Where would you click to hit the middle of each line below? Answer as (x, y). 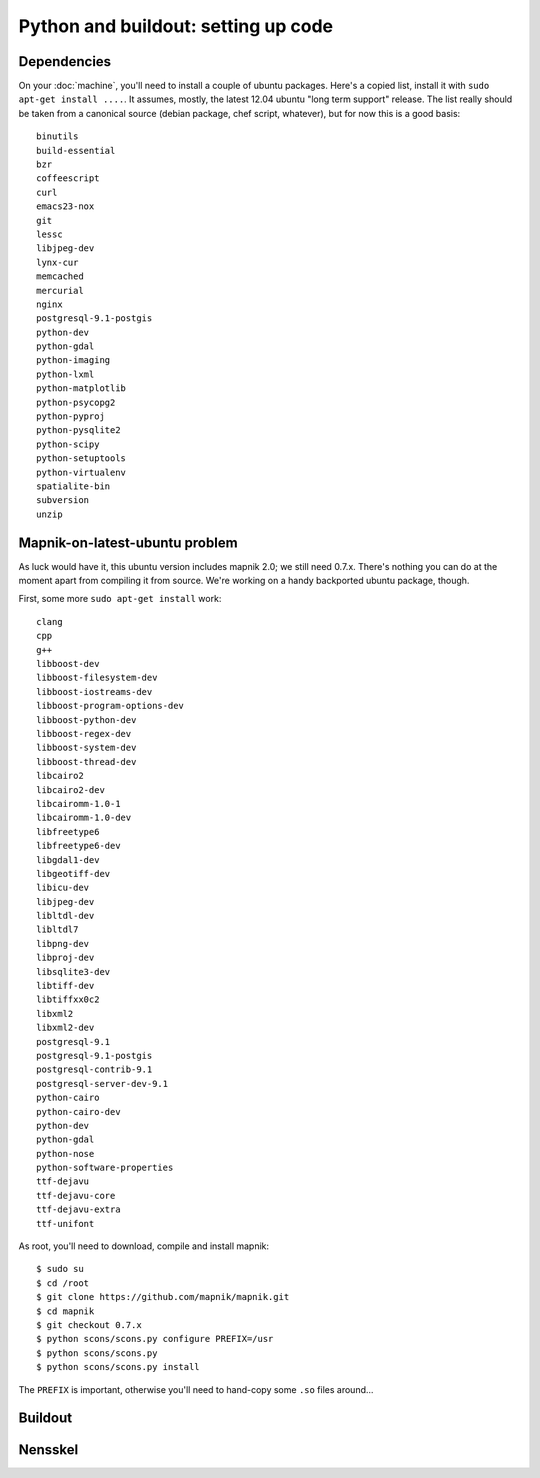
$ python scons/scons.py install (118, 1367)
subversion (63, 500)
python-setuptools (81, 458)
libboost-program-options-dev (110, 706)
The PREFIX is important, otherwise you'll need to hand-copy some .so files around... (196, 1389)
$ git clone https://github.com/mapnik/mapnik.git (163, 1297)
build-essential (76, 150)
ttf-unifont (65, 1223)
